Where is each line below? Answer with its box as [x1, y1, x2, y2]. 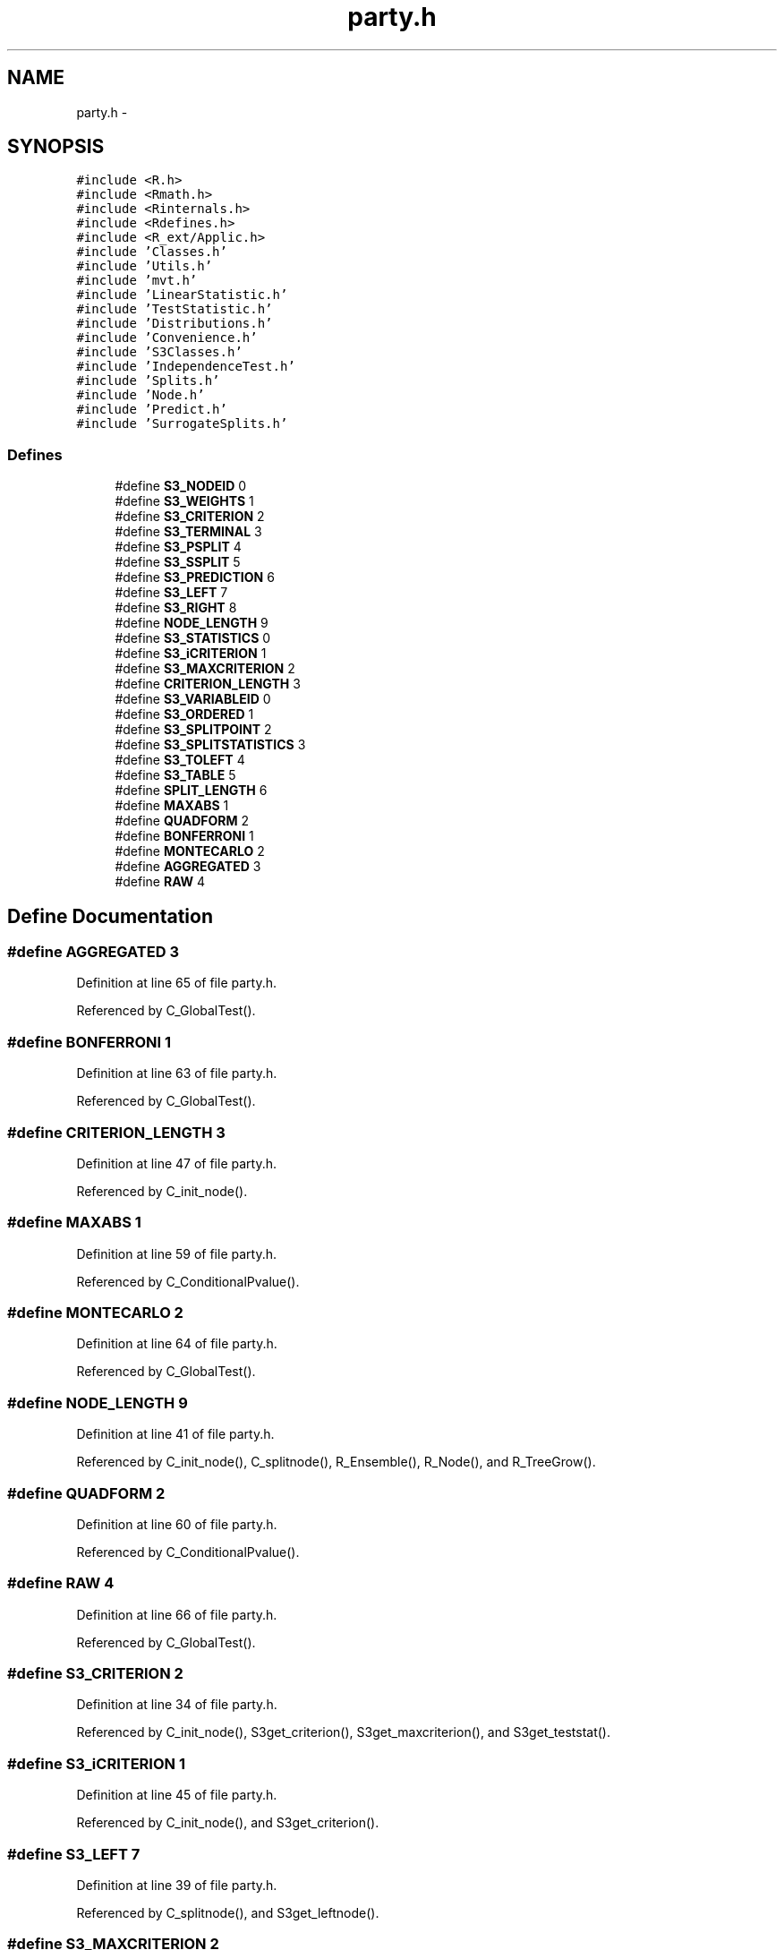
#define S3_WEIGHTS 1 [115, 493, 254, 509]
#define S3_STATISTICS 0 [115, 630, 271, 646]
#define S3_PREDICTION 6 [115, 569, 275, 586]
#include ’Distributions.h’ [76, 316, 273, 331]
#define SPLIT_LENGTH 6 [115, 783, 268, 799]
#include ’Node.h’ [76, 388, 205, 403]
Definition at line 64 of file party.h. [76, 1336, 277, 1352]
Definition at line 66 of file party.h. [76, 1606, 277, 1622]
